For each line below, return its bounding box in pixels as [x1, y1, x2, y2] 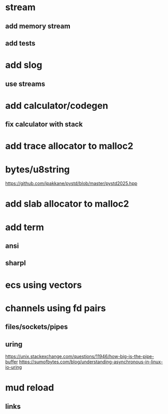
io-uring [5, 364, 22, 370]
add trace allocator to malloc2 [5, 140, 134, 152]
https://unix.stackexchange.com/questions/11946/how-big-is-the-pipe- [5, 353, 154, 359]
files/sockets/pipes [5, 323, 68, 331]
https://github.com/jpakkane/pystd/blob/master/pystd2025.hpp [5, 180, 138, 186]
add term [5, 221, 45, 233]
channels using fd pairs [5, 302, 106, 314]
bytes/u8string [5, 164, 70, 175]
